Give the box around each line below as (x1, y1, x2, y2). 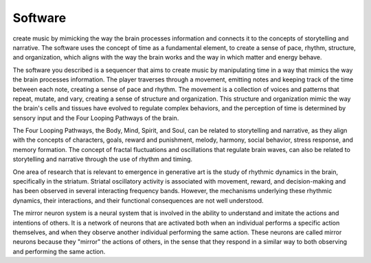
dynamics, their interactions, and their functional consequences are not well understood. (12, 196, 264, 205)
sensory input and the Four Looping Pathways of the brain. (12, 114, 179, 122)
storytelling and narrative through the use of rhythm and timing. (12, 155, 192, 164)
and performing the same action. (12, 247, 106, 255)
